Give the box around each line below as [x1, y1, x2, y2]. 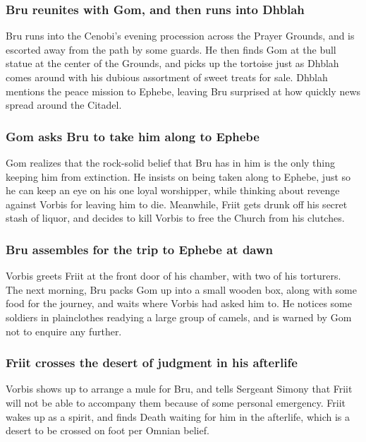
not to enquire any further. [6, 323, 122, 338]
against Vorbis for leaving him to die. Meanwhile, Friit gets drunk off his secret [6, 196, 348, 211]
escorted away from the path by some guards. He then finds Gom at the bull [6, 42, 336, 56]
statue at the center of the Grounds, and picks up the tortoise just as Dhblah [6, 56, 339, 71]
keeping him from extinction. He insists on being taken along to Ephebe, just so [6, 169, 351, 184]
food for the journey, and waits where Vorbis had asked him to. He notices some [6, 296, 352, 311]
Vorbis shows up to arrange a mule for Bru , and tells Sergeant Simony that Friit [6, 381, 353, 396]
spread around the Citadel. [6, 97, 122, 112]
